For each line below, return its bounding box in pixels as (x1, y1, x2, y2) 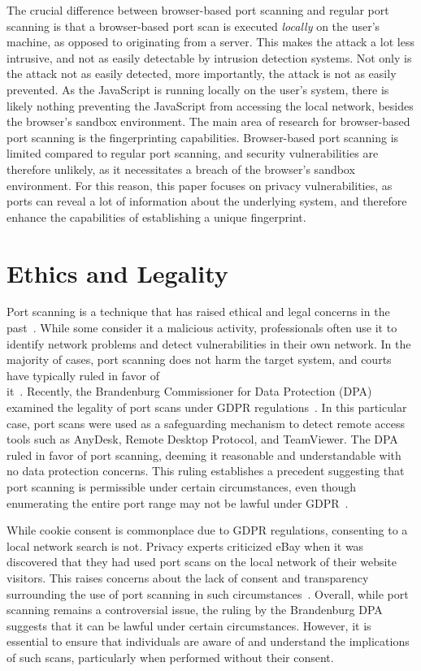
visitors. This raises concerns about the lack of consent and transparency (7, 569, 369, 586)
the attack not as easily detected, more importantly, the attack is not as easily (7, 65, 397, 82)
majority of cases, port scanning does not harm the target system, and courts (7, 351, 392, 368)
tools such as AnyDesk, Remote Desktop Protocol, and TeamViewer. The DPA (7, 431, 398, 448)
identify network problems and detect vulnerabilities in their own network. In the (7, 335, 411, 352)
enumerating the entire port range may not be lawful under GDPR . (7, 494, 349, 511)
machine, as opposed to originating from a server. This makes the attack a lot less (7, 33, 414, 50)
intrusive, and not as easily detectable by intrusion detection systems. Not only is (7, 49, 412, 66)
